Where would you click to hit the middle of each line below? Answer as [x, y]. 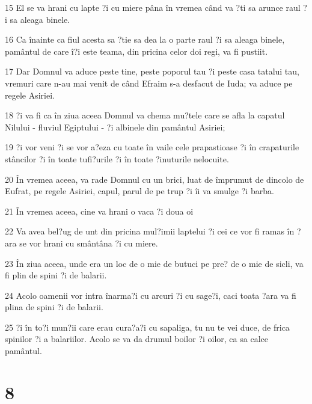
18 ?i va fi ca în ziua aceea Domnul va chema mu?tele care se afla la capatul [145, 115]
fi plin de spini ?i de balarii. [56, 275]
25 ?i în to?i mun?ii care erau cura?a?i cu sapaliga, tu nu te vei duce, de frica [147, 327]
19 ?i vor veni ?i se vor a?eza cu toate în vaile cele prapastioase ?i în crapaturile [152, 147]
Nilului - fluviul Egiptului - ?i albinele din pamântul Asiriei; [115, 127]
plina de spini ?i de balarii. [54, 307]
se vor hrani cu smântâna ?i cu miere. [89, 243]
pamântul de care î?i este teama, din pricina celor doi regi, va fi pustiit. [136, 51]
